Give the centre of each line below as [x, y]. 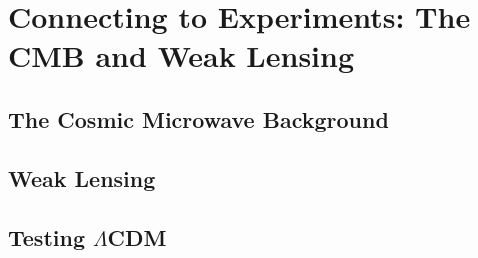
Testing [46, 236]
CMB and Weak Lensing [181, 55]
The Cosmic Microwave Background [198, 118]
